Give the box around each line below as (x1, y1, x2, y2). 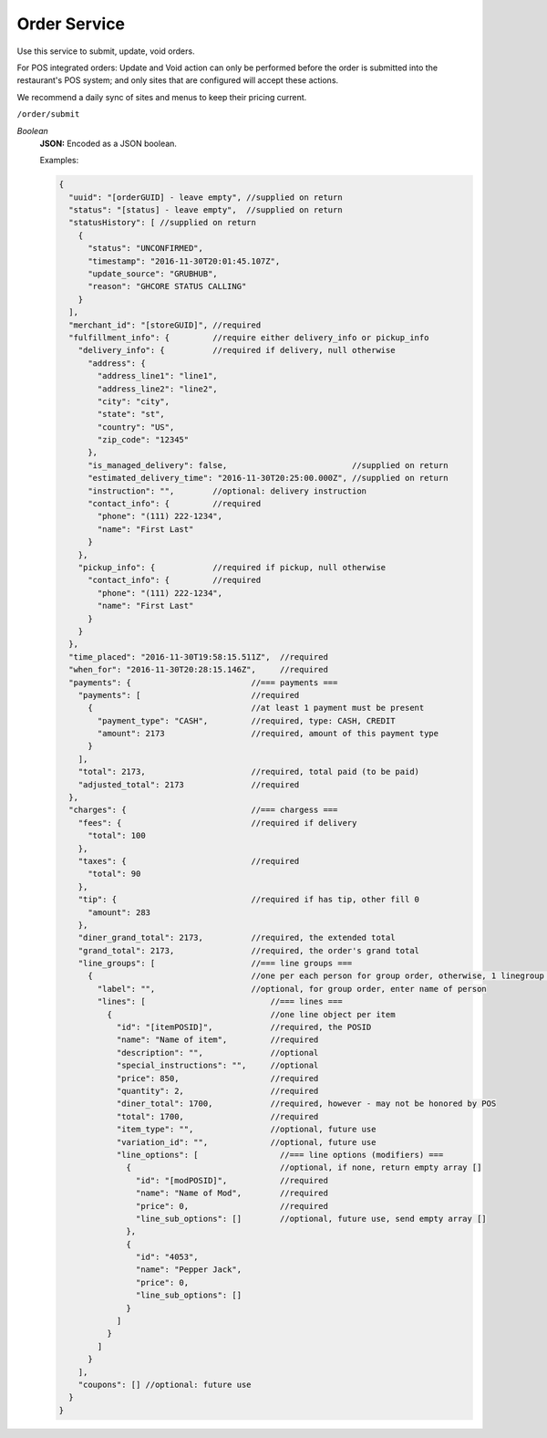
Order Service (16, 14, 126, 34)
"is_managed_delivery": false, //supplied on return (88, 460, 449, 470)
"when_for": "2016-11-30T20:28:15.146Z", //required (68, 664, 328, 675)
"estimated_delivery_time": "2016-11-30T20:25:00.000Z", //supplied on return (88, 473, 449, 484)
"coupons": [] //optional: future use (77, 1379, 252, 1390)
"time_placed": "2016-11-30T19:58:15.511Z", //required (68, 651, 328, 662)
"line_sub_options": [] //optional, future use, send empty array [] (135, 1214, 487, 1224)
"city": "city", (97, 396, 170, 406)
